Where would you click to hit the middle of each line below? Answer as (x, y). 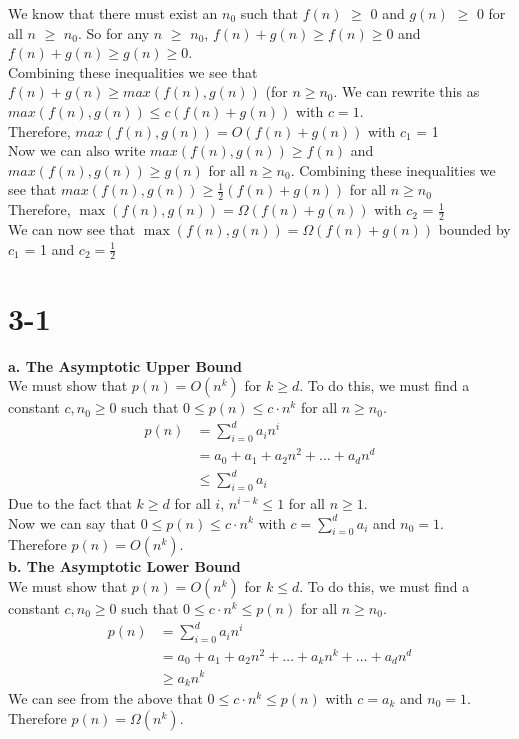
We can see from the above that (105, 697)
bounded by (474, 229)
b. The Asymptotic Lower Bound (124, 566)
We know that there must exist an (113, 13)
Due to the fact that (70, 502)
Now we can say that (72, 522)
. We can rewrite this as (406, 91)
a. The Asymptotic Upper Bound (125, 365)
